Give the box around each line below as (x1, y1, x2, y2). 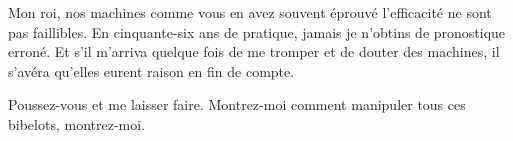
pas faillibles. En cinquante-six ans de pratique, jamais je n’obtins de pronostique (8, 21, 506, 42)
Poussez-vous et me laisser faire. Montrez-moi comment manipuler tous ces (8, 94, 466, 115)
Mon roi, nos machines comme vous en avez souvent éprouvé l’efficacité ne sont (8, 2, 492, 22)
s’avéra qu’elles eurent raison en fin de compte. (8, 60, 295, 81)
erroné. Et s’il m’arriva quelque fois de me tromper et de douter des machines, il (8, 41, 500, 62)
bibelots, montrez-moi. (8, 113, 146, 134)
